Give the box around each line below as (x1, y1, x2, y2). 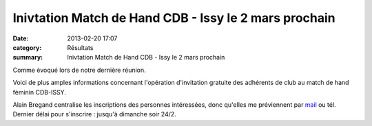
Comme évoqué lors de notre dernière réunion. (12, 66, 146, 74)
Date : (12, 34, 29, 42)
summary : (12, 53, 43, 62)
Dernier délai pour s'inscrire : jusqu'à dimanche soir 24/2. (12, 110, 177, 118)
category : (12, 43, 42, 51)
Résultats (67, 43, 94, 51)
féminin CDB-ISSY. (12, 88, 67, 96)
